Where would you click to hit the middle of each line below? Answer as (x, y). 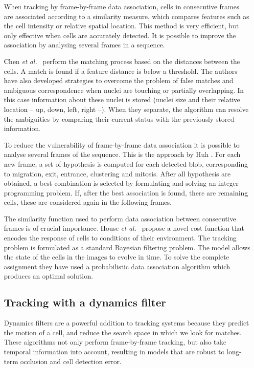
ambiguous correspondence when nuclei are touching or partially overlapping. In (124, 90)
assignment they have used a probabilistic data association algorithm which (117, 266)
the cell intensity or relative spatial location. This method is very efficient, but (121, 26)
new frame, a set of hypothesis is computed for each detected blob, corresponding (126, 163)
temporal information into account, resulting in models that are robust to (114, 352)
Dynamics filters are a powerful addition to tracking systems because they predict (127, 323)
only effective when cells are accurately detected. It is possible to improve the (120, 35)
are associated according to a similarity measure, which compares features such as (127, 16)
